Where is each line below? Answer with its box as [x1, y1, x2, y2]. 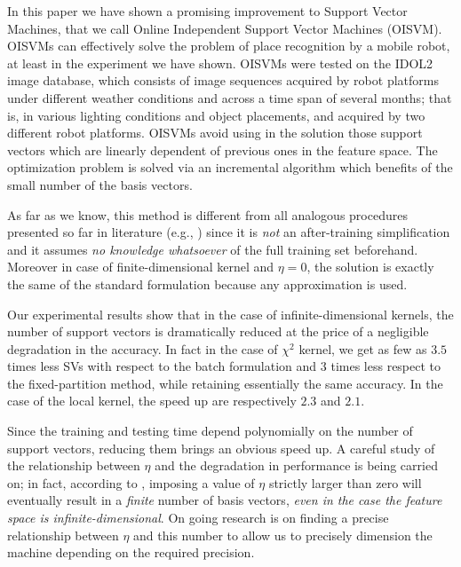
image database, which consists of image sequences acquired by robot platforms [7, 71, 439, 90]
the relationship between [7, 456, 140, 475]
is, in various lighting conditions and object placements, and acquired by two [7, 106, 425, 124]
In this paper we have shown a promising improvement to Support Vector [7, 2, 408, 20]
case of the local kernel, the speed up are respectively [7, 391, 297, 410]
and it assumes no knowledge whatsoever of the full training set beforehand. [7, 240, 418, 258]
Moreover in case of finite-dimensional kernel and [7, 257, 274, 276]
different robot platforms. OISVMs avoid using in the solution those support [7, 123, 423, 142]
